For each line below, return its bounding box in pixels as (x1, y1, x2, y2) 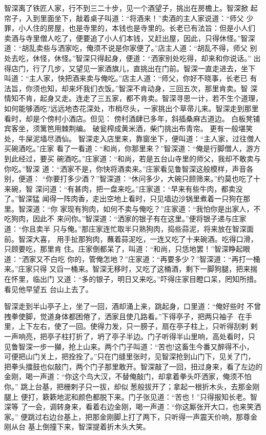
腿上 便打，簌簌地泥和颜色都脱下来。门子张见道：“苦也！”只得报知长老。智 (4, 391, 257, 402)
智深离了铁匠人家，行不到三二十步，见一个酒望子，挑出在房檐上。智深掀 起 (4, 3, 258, 13)
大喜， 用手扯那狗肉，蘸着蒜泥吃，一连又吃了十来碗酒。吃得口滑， (32, 233, 258, 244)
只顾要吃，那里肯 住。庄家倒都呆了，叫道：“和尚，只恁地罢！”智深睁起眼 (4, 243, 250, 254)
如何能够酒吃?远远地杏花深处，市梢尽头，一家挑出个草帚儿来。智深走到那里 (4, 102, 259, 113)
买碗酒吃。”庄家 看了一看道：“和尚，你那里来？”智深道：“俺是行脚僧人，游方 (4, 143, 261, 154)
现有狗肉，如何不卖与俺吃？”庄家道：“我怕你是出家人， (67, 203, 254, 214)
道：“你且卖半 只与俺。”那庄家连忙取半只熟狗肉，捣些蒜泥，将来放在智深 (4, 223, 247, 234)
